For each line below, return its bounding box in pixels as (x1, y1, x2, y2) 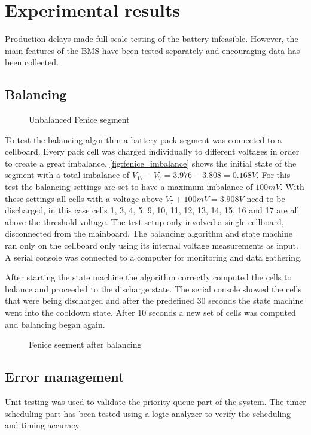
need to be (246, 192, 285, 204)
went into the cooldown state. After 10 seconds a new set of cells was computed (5, 306, 296, 319)
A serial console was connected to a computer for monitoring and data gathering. (5, 250, 303, 263)
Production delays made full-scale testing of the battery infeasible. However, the (5, 32, 298, 45)
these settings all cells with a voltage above (5, 192, 163, 204)
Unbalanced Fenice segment (29, 113, 130, 126)
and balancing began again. (5, 318, 105, 330)
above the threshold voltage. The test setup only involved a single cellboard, (5, 215, 284, 228)
